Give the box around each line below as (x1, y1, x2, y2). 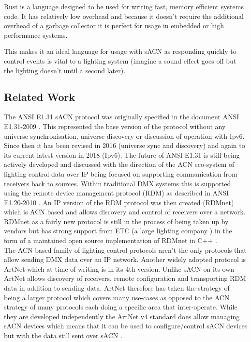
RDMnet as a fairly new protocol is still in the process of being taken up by (4, 216, 229, 226)
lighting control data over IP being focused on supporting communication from (4, 168, 237, 179)
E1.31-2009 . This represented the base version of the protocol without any (4, 121, 226, 131)
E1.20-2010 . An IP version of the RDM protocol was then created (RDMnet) (4, 197, 234, 207)
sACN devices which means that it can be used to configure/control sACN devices (4, 321, 248, 331)
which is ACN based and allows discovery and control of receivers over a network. (4, 207, 246, 217)
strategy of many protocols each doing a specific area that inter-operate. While (4, 302, 237, 312)
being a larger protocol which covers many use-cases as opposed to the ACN (4, 292, 230, 302)
